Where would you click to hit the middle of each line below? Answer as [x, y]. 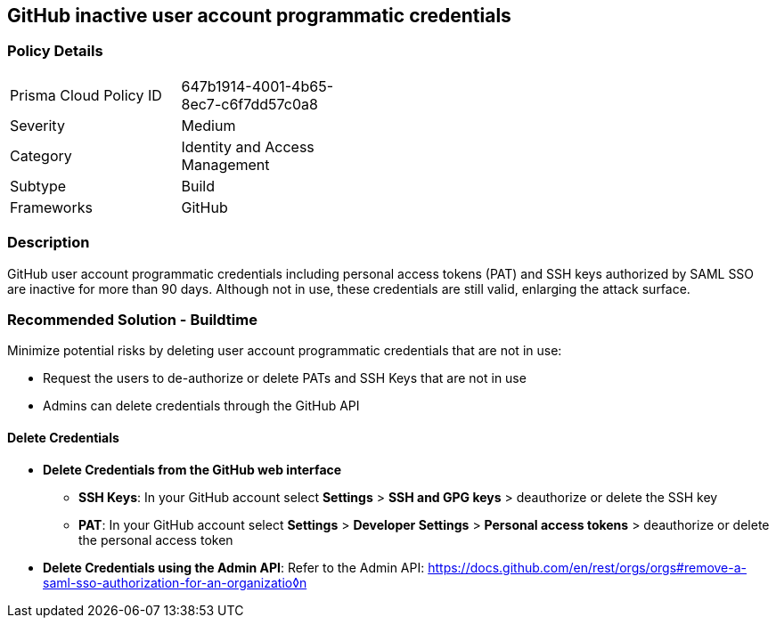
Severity [37, 125]
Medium [208, 125]
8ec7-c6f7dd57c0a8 [249, 104]
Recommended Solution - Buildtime [132, 319]
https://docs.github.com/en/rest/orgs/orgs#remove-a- [588, 567]
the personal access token [156, 540]
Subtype [38, 186]
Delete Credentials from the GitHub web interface [192, 469]
